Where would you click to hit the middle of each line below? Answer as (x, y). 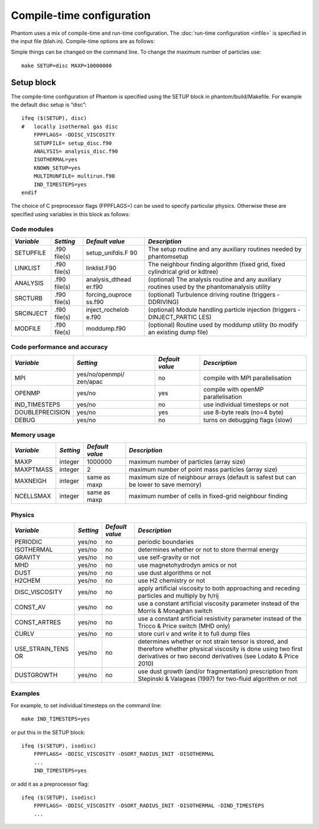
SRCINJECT (31, 313)
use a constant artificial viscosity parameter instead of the (219, 603)
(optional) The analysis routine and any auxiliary (215, 279)
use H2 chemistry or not (172, 580)
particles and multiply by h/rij (178, 596)
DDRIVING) (164, 302)
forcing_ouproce (109, 294)
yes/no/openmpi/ (101, 374)
